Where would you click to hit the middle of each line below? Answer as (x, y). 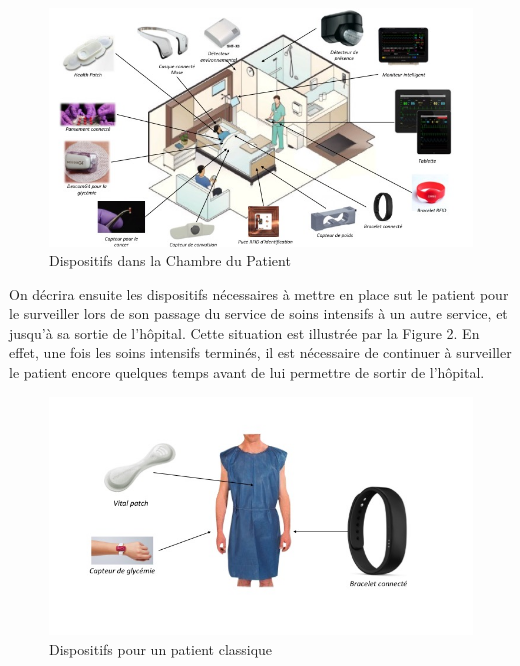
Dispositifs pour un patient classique (161, 648)
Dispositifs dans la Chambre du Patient (170, 260)
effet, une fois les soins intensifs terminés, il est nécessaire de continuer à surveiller (260, 352)
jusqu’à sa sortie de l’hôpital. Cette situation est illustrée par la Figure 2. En (244, 332)
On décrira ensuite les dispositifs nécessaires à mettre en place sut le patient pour (259, 293)
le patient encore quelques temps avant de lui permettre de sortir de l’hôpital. (247, 372)
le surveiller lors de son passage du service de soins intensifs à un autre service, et (258, 313)
